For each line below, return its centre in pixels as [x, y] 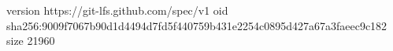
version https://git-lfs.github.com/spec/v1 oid [117, 10]
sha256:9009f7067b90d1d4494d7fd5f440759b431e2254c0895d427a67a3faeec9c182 [197, 25]
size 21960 [31, 41]
